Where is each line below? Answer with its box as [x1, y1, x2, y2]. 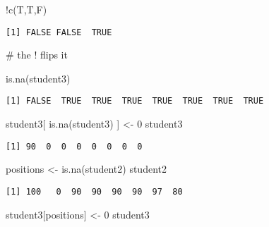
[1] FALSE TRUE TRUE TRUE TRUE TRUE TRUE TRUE [6, 96, 264, 106]
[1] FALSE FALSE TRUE [6, 27, 112, 37]
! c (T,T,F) [6, 2, 47, 16]
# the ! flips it [6, 47, 68, 62]
